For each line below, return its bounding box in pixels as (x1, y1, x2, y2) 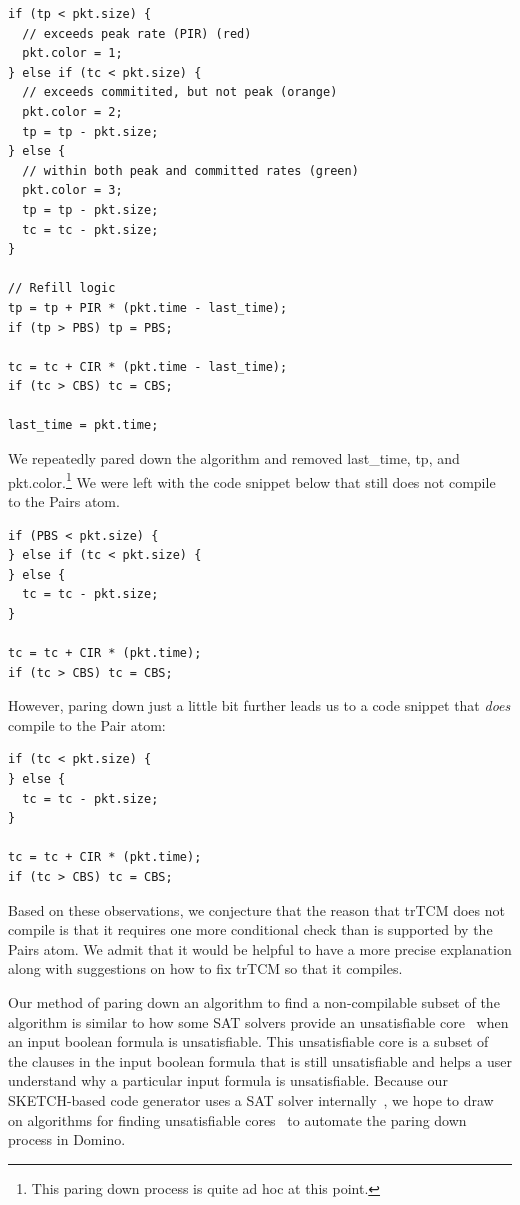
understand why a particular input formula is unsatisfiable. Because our (8, 1070, 448, 1091)
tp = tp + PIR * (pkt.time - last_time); (8, 300, 288, 315)
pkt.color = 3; (22, 183, 123, 198)
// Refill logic (8, 281, 116, 296)
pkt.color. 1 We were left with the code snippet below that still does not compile (8, 468, 496, 492)
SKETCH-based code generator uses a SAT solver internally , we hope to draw (8, 1089, 494, 1110)
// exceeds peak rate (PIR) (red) (22, 26, 252, 41)
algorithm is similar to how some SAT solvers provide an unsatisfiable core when (8, 1011, 509, 1032)
